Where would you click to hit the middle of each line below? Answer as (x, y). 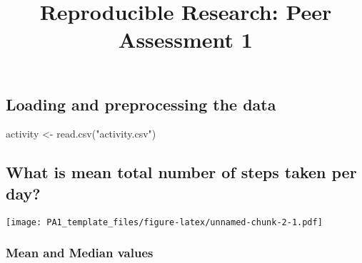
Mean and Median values (80, 253)
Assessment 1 (186, 40)
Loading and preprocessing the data (141, 104)
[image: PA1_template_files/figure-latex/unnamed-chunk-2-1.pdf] (164, 222)
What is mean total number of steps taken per (181, 172)
